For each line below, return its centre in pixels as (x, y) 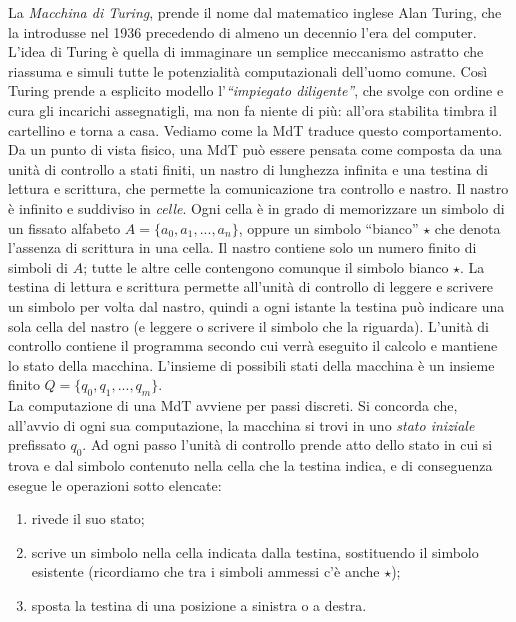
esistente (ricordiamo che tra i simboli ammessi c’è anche (205, 571)
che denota (467, 227)
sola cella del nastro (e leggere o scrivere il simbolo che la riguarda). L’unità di (248, 325)
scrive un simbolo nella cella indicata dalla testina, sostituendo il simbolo (255, 551)
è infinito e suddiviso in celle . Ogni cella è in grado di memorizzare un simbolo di (256, 207)
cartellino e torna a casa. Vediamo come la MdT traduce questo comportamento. (255, 129)
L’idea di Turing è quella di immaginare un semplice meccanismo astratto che (246, 51)
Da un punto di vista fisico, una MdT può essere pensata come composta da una (255, 149)
